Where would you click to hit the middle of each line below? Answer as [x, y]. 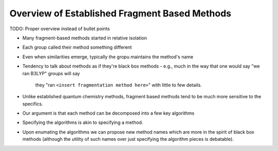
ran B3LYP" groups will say [51, 73]
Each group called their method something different [77, 47]
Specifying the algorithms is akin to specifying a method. [83, 122]
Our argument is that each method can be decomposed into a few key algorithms [108, 113]
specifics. [33, 104]
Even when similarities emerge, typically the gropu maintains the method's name [108, 57]
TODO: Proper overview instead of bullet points [60, 29]
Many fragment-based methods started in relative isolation [85, 38]
